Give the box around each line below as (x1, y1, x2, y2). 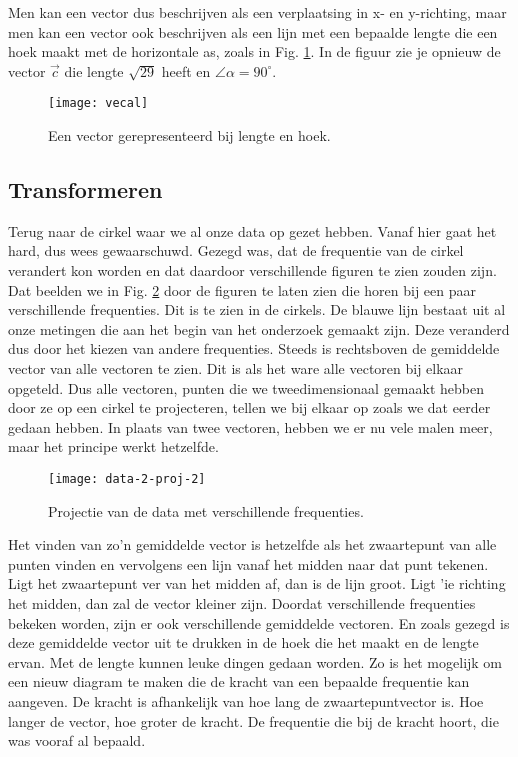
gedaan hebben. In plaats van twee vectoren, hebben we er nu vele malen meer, (8, 416, 493, 437)
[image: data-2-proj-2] (48, 471, 206, 486)
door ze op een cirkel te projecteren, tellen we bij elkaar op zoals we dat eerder (8, 397, 491, 418)
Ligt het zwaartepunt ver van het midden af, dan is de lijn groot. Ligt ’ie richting (8, 573, 506, 594)
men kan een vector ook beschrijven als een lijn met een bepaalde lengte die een (8, 21, 498, 42)
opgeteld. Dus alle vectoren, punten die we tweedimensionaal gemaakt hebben (8, 377, 484, 398)
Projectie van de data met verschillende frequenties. (48, 500, 364, 521)
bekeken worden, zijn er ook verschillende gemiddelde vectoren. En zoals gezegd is (8, 612, 510, 633)
